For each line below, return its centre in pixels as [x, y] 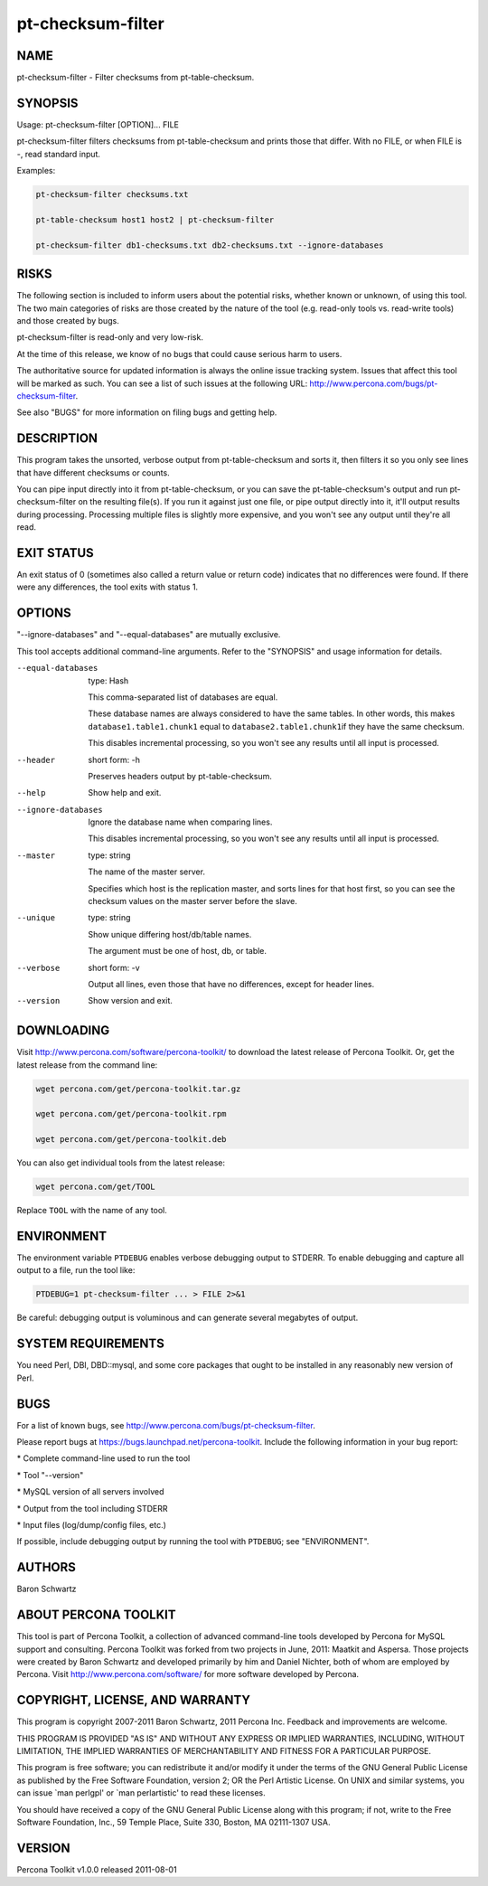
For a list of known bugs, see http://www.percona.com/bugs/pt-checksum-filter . [166, 1425]
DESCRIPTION [57, 438]
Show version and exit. [131, 1001]
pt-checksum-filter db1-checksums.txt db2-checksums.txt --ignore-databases [210, 245]
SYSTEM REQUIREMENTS [90, 1344]
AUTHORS [47, 1567]
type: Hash [108, 680]
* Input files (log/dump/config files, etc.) [92, 1524]
